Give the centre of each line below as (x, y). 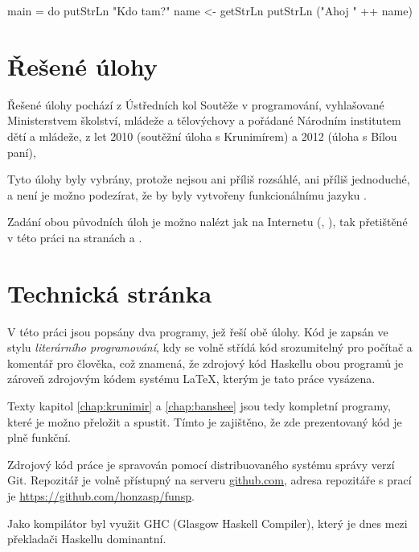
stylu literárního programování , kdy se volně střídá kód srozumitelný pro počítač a (210, 347)
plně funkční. (39, 437)
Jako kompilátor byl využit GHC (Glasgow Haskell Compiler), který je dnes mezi (207, 523)
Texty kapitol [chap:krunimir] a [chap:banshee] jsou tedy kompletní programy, (199, 405)
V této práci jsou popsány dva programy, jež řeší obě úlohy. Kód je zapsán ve (198, 331)
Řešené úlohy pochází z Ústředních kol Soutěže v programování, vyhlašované (196, 104)
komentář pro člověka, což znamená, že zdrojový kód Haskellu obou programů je (205, 363)
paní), (22, 152)
